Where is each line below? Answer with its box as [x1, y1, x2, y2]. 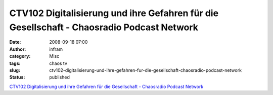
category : [9, 53, 31, 59]
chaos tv [49, 60, 68, 66]
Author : [9, 46, 26, 52]
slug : [9, 67, 20, 73]
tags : [9, 60, 21, 66]
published [49, 74, 70, 80]
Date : [9, 39, 21, 45]
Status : [9, 74, 25, 80]
